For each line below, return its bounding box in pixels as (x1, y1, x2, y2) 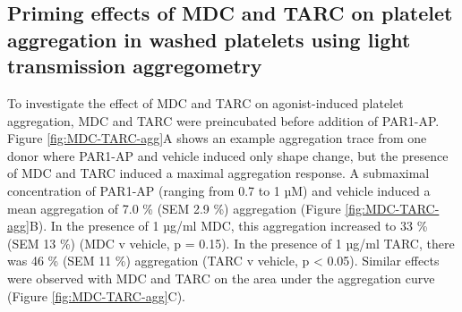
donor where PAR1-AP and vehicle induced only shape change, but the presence (7, 146, 449, 164)
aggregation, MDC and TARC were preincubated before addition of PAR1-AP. (7, 111, 440, 130)
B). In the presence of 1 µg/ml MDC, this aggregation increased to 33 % (29, 216, 428, 235)
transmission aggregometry (7, 52, 262, 80)
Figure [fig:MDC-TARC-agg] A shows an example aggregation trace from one (7, 129, 427, 148)
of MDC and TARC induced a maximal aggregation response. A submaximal (7, 164, 430, 182)
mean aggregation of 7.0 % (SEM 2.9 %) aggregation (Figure (7, 198, 341, 217)
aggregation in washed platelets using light (7, 25, 411, 53)
